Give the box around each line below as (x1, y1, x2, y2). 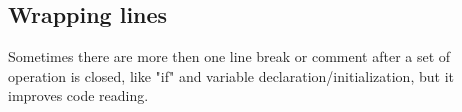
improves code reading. (8, 85, 149, 106)
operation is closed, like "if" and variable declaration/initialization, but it (8, 65, 454, 86)
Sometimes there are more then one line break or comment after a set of (8, 46, 451, 67)
